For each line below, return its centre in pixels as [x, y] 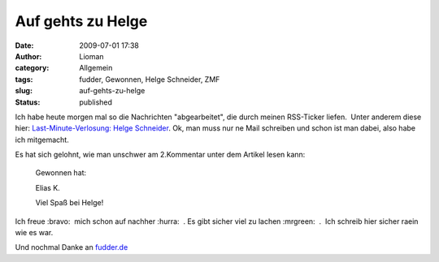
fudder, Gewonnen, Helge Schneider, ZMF [150, 79]
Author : [28, 56]
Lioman [92, 56]
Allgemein [96, 68]
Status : [28, 102]
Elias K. [48, 187]
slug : [24, 91]
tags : [24, 79]
